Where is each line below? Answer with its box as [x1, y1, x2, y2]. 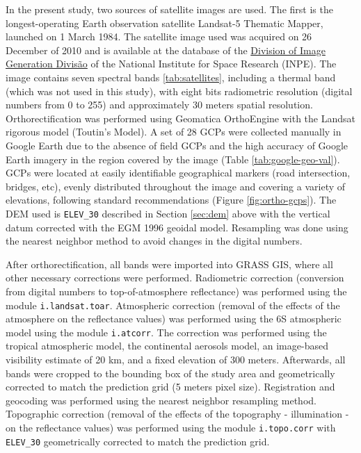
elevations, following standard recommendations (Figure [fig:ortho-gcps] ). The [6, 192, 337, 207]
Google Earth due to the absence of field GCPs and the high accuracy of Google [6, 138, 348, 152]
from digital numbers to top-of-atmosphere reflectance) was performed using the [6, 283, 347, 298]
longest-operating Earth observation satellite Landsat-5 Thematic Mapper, [6, 15, 323, 30]
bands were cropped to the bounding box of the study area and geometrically [6, 365, 335, 380]
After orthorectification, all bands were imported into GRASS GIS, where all [6, 256, 333, 271]
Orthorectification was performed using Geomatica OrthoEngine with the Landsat [6, 110, 356, 125]
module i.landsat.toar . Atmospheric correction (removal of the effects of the [6, 297, 340, 312]
